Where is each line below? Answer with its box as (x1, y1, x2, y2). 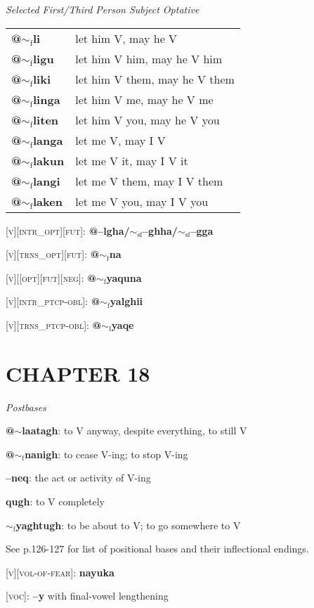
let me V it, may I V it (75, 152, 188, 169)
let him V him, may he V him (75, 50, 223, 67)
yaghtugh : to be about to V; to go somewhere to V (15, 517, 241, 532)
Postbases (6, 399, 46, 414)
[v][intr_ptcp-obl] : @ (6, 294, 100, 309)
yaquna (106, 270, 142, 285)
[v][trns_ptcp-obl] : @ (6, 317, 102, 332)
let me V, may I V (75, 131, 166, 148)
